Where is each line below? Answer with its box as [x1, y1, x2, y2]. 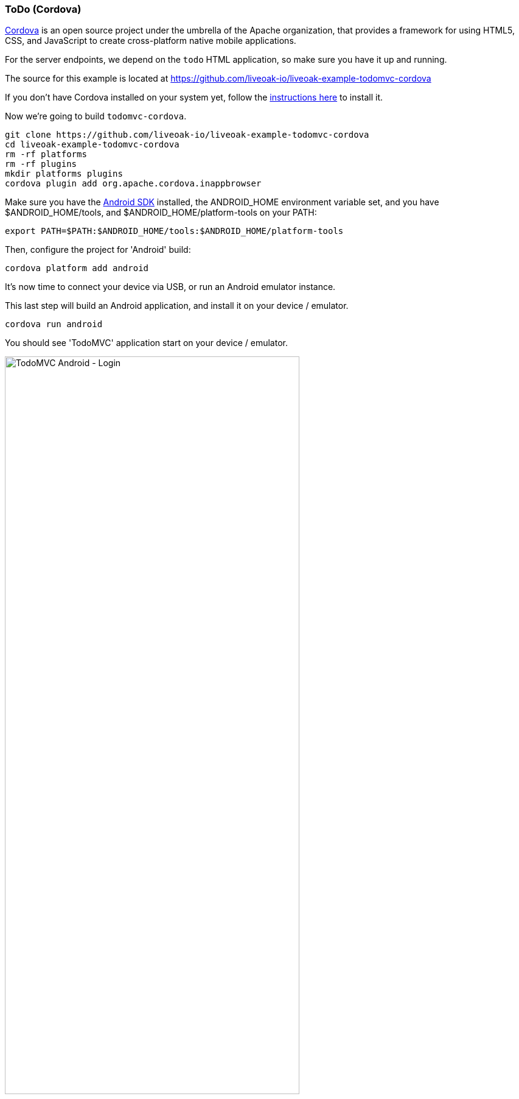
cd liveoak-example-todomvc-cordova [5, 140, 179, 150]
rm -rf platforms [5, 149, 87, 160]
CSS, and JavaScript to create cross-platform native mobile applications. [5, 35, 296, 46]
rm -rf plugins [5, 159, 77, 169]
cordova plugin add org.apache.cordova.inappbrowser [5, 178, 262, 189]
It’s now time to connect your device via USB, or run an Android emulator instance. [5, 281, 336, 292]
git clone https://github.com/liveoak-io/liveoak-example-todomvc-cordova [5, 130, 369, 140]
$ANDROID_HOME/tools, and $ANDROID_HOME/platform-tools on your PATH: [5, 207, 317, 218]
